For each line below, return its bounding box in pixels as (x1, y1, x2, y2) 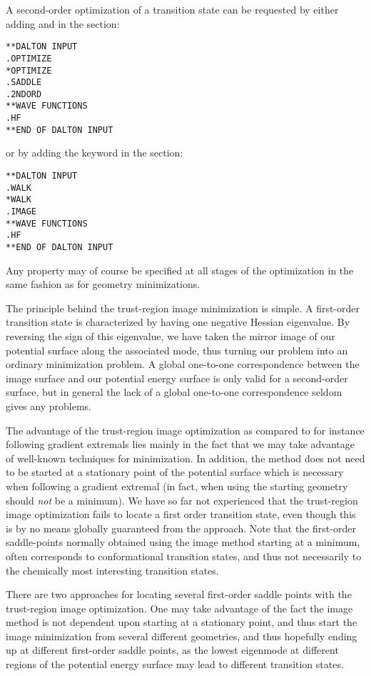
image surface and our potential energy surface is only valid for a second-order (6, 370, 348, 385)
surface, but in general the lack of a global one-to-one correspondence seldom (6, 384, 342, 399)
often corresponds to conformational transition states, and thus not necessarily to (6, 548, 362, 563)
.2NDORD (6, 89, 42, 99)
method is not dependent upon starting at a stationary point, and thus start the (6, 615, 357, 630)
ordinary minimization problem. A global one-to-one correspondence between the (6, 357, 360, 372)
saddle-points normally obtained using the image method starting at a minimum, (6, 535, 360, 550)
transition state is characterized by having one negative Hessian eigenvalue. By (6, 314, 350, 329)
